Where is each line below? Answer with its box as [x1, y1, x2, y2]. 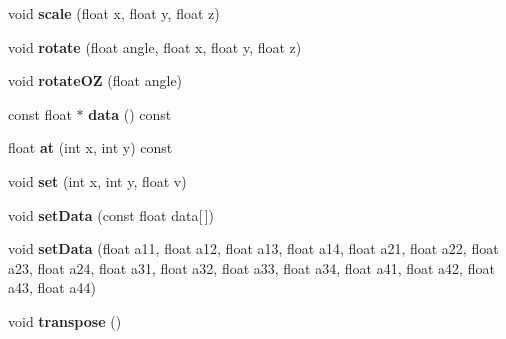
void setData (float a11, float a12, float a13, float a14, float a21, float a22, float [8, 238, 499, 259]
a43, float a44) [8, 277, 96, 298]
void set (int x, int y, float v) [8, 170, 187, 191]
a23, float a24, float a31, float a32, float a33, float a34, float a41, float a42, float [8, 257, 495, 278]
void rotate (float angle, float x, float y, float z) [8, 36, 302, 57]
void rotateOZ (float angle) [8, 70, 183, 91]
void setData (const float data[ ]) [8, 204, 215, 225]
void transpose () [8, 310, 122, 331]
